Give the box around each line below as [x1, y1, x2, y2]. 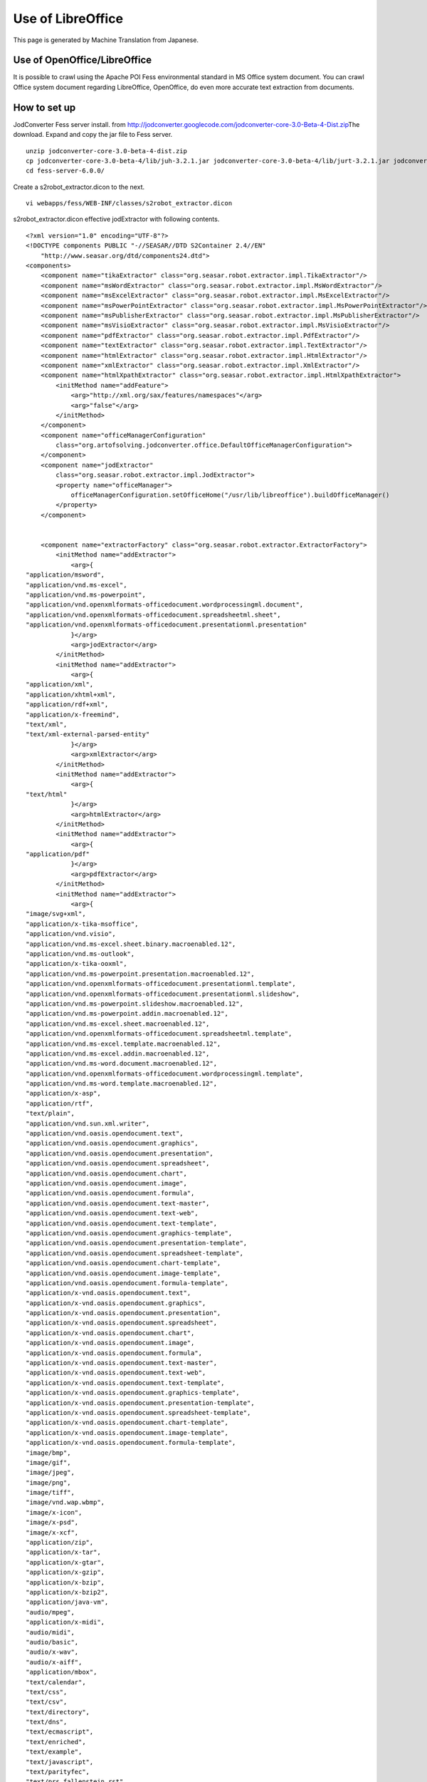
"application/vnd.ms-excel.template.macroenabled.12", [26, 1039, 221, 1048]
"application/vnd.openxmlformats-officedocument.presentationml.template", [26, 980, 296, 988]
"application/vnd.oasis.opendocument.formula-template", [26, 1279, 229, 1287]
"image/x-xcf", [26, 1528, 79, 1536]
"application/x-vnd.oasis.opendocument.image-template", [26, 1428, 229, 1436]
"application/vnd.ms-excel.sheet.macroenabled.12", [26, 1019, 210, 1028]
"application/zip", [26, 1538, 94, 1547]
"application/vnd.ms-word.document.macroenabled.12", [26, 1059, 217, 1068]
